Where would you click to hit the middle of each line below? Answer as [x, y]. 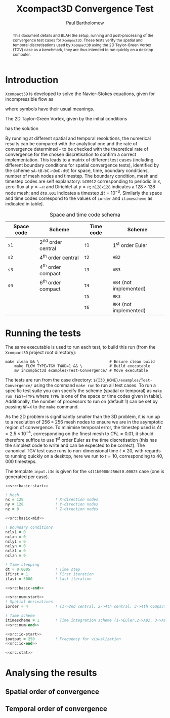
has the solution [22, 129]
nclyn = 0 [16, 546]
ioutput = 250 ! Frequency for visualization [63, 639]
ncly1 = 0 [16, 541]
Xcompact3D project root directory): [41, 353]
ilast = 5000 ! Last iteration [49, 579]
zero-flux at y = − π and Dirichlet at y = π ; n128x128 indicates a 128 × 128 [80, 187]
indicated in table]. [25, 204]
